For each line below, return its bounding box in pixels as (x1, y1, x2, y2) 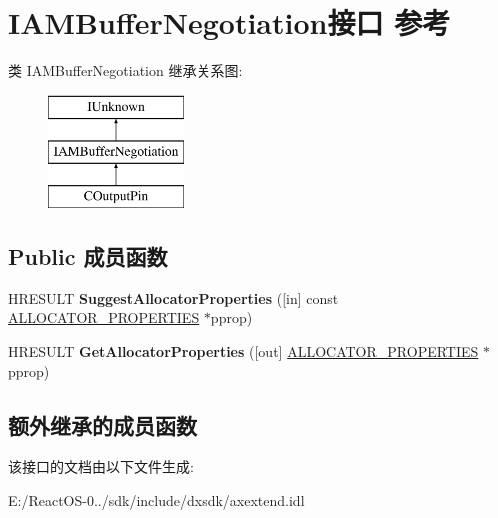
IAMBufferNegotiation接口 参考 (8, 2, 451, 43)
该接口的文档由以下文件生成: (8, 456, 194, 477)
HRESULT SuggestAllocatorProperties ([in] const (8, 287, 339, 308)
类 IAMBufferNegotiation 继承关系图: (8, 60, 243, 81)
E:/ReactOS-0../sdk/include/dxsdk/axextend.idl (8, 490, 305, 511)
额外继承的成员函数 (8, 409, 197, 440)
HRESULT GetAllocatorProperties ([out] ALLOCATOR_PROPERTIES (8, 341, 479, 362)
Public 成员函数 (8, 241, 168, 272)
